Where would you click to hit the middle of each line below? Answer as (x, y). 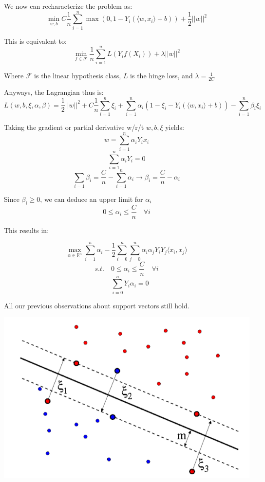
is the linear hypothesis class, (78, 76)
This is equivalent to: (35, 41)
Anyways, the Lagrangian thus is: (54, 92)
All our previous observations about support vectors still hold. (97, 305)
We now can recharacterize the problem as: (68, 6)
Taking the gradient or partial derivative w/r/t (74, 127)
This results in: (27, 230)
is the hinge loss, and (161, 76)
